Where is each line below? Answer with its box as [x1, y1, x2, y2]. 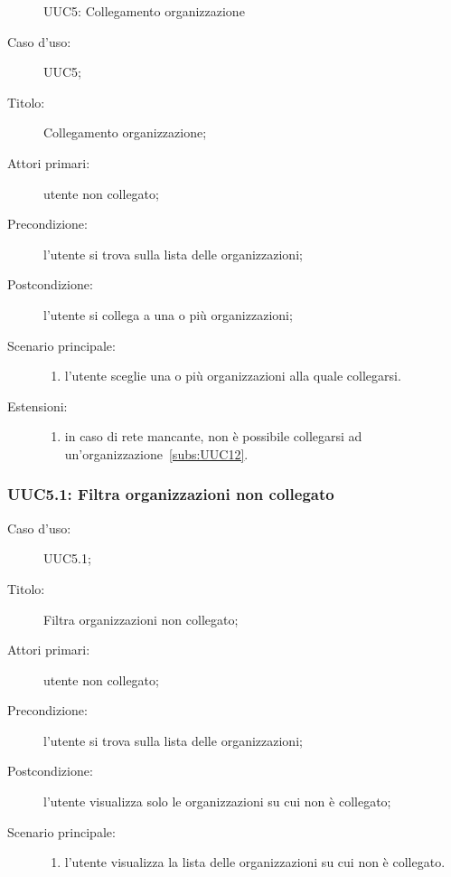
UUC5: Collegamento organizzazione [43, 2, 245, 20]
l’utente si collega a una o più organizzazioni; [43, 305, 293, 324]
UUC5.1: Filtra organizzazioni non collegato [7, 483, 334, 505]
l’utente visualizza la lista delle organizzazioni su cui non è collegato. [64, 853, 446, 872]
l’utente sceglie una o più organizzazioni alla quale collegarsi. [64, 366, 401, 385]
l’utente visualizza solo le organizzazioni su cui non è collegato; [43, 792, 391, 811]
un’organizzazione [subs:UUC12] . [64, 444, 249, 463]
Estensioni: [7, 396, 68, 415]
